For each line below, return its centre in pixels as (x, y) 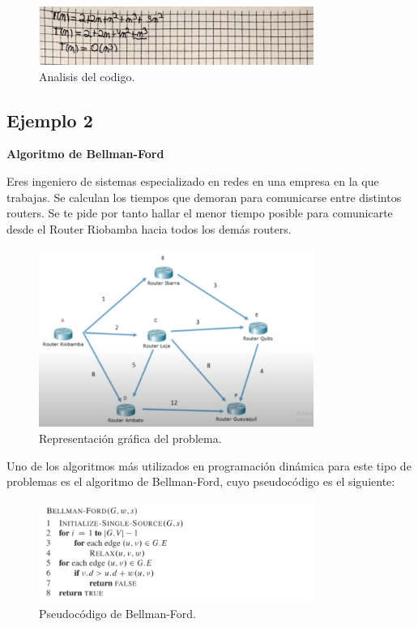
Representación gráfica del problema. (130, 438)
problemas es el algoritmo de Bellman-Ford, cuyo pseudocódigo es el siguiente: (201, 481)
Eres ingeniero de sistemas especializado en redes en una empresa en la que (193, 181)
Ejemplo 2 (50, 120)
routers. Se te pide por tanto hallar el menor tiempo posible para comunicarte (200, 213)
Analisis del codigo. (87, 76)
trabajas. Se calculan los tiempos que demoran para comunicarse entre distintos (204, 197)
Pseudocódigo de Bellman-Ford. (117, 614)
